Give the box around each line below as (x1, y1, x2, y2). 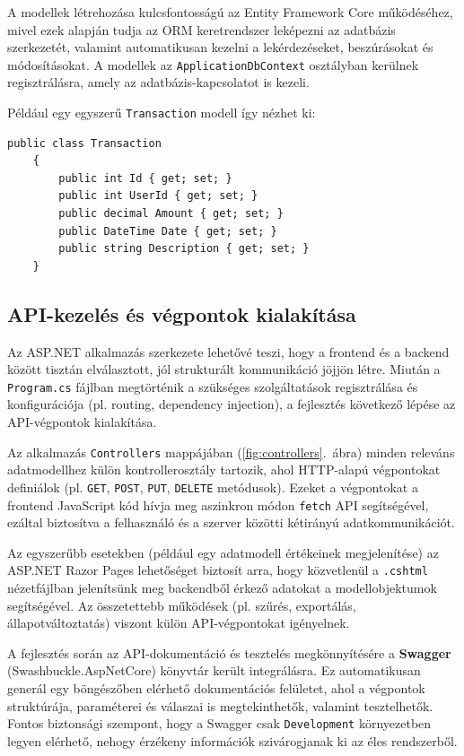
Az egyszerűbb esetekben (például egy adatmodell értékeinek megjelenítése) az (7, 543, 439, 561)
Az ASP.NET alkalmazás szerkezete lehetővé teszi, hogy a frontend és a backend (7, 342, 450, 361)
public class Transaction (7, 136, 162, 150)
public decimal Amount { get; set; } (58, 207, 284, 221)
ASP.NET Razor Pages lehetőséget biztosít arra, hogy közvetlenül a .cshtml (7, 560, 428, 579)
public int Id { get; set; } (58, 171, 232, 185)
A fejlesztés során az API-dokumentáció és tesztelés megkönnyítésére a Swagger (7, 643, 451, 662)
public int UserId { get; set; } (58, 189, 258, 203)
